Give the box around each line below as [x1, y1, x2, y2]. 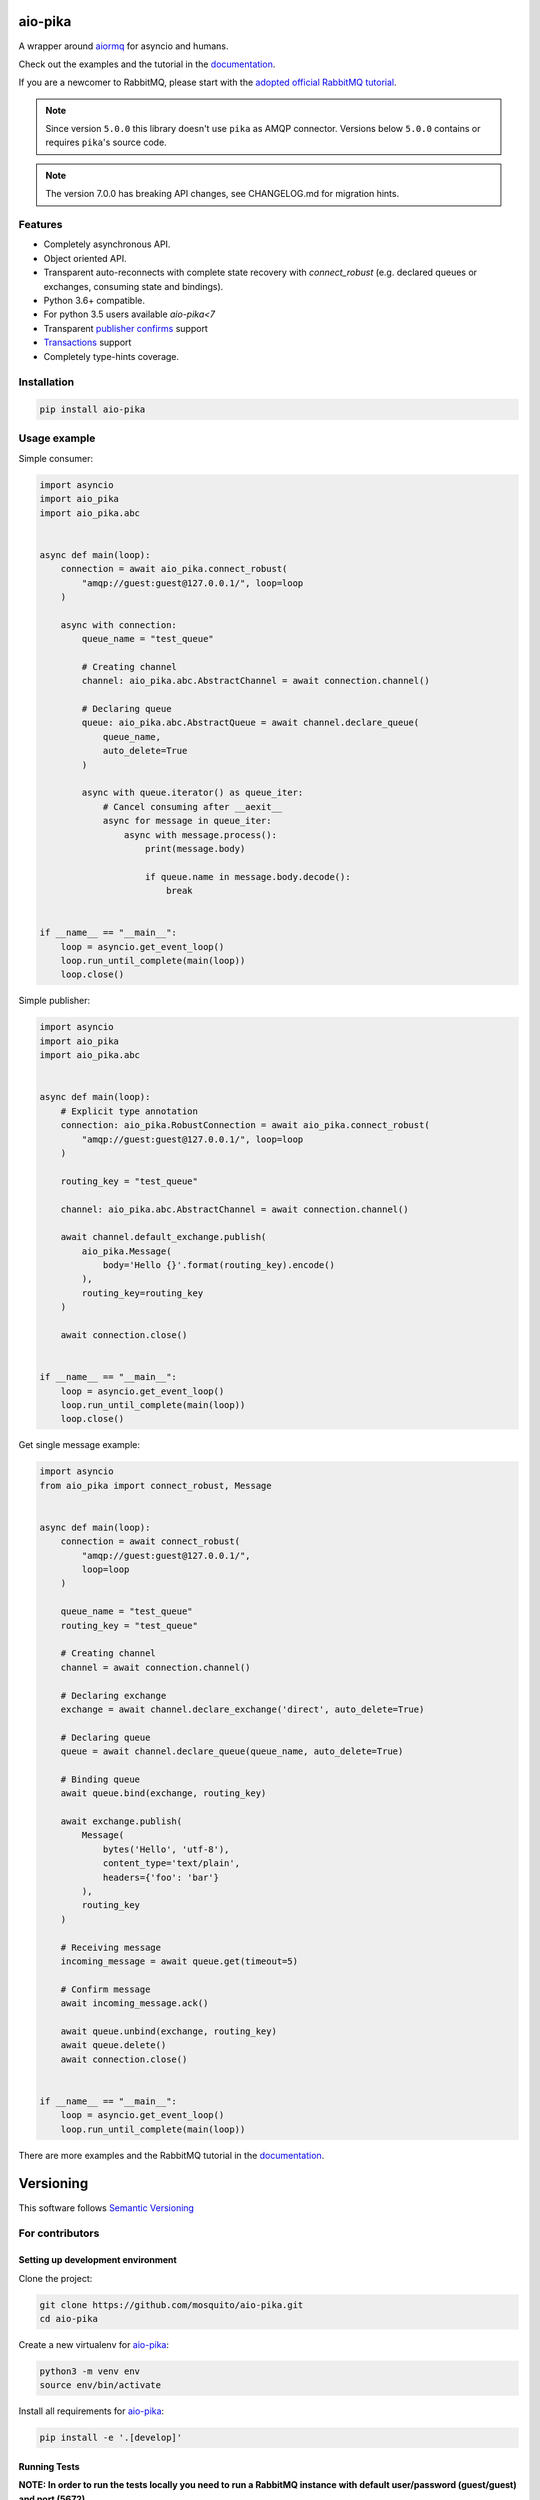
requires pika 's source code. [45, 136, 167, 149]
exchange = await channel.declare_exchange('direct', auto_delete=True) [60, 1703, 425, 1715]
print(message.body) [145, 843, 246, 854]
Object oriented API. [43, 252, 127, 264]
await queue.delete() [60, 2040, 167, 2051]
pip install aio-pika [39, 404, 146, 415]
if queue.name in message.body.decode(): [145, 871, 351, 882]
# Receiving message [60, 1941, 162, 1953]
